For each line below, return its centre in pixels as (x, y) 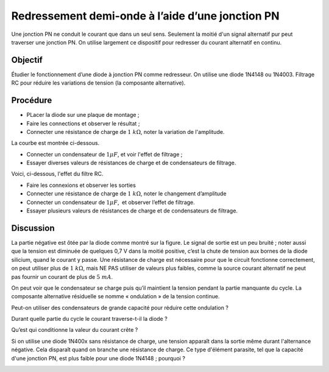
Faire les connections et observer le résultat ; (83, 123)
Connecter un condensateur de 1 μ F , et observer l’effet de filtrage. (111, 202)
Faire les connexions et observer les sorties (81, 185)
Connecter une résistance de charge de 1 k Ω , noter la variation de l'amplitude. (126, 132)
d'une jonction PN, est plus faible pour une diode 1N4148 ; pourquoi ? (98, 358)
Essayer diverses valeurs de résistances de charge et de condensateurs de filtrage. (131, 163)
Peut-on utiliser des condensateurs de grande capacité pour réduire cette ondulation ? (120, 307)
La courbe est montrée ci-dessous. (55, 143)
